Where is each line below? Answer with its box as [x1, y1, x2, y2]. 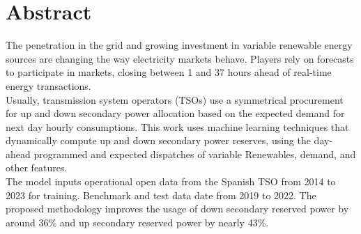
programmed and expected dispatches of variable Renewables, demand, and [33, 146, 356, 161]
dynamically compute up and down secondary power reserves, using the [6, 133, 311, 148]
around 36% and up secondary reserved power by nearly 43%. [6, 214, 269, 229]
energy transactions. [6, 78, 91, 93]
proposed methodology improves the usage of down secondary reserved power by [6, 201, 349, 216]
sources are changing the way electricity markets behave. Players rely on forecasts [6, 51, 354, 65]
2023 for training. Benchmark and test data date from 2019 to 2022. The [6, 187, 316, 202]
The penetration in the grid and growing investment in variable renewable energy [6, 38, 353, 52]
